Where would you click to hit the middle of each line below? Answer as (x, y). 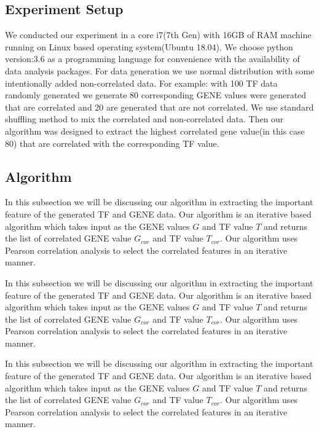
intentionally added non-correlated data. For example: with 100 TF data (141, 83)
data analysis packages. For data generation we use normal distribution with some (160, 70)
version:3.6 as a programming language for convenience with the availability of (152, 59)
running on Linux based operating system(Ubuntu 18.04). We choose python (149, 46)
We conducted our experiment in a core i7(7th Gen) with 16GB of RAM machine (158, 35)
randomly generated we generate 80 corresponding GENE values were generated (156, 95)
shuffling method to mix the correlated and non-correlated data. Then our (144, 119)
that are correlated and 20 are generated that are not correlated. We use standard (159, 107)
